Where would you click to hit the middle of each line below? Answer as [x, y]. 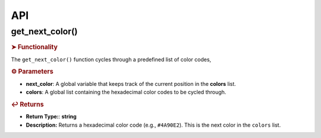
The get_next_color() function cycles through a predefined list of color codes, [111, 59]
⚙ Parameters [32, 72]
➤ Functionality [34, 47]
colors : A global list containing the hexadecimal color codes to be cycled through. [126, 92]
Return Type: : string [51, 117]
